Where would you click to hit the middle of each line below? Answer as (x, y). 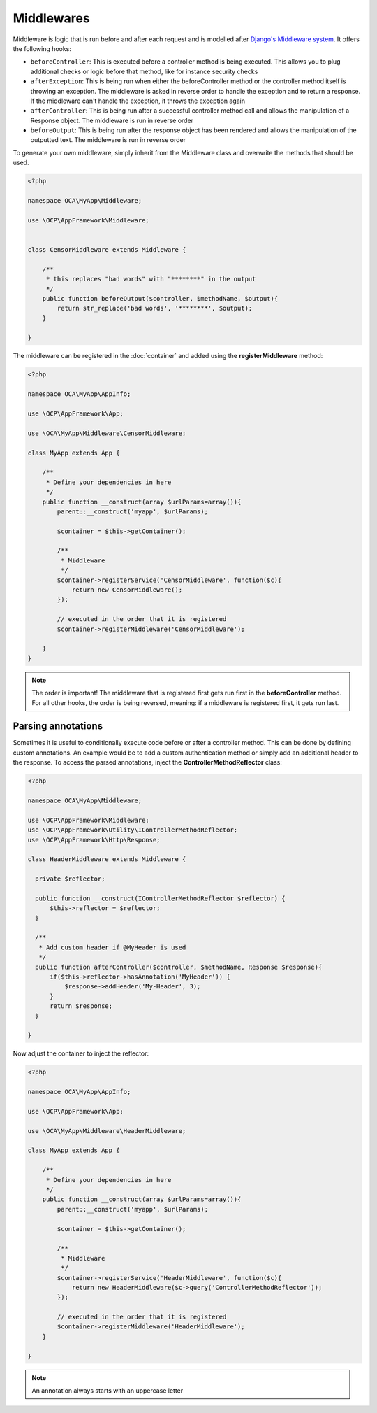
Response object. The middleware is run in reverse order (112, 120)
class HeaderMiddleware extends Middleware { (107, 859)
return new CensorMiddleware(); (127, 590)
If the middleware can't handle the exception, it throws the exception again (138, 101)
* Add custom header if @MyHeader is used (112, 947)
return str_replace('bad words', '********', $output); (155, 308)
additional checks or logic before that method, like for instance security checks (144, 71)
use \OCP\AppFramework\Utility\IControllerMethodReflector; (133, 830)
